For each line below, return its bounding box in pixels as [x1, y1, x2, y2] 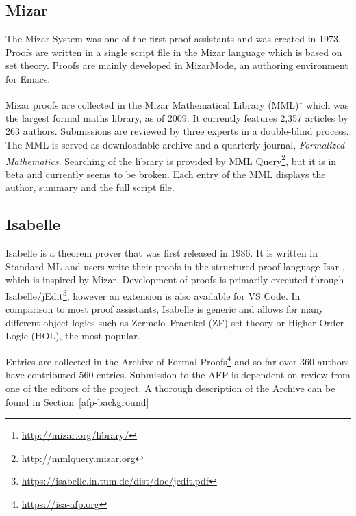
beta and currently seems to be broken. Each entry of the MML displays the [5, 166, 326, 181]
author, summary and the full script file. [5, 180, 175, 194]
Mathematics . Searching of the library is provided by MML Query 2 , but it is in [5, 151, 337, 168]
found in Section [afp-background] [5, 394, 149, 409]
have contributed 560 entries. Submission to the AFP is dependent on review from [5, 367, 351, 382]
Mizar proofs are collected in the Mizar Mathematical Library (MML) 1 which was [5, 95, 349, 112]
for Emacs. [5, 71, 51, 86]
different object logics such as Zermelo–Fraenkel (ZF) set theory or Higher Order [5, 315, 344, 329]
